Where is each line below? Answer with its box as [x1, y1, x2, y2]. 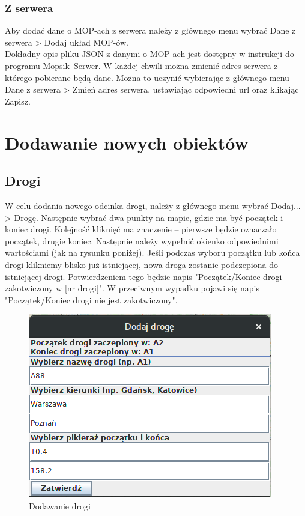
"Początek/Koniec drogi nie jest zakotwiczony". [5, 293, 178, 306]
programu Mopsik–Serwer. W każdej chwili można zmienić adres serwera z [5, 59, 278, 71]
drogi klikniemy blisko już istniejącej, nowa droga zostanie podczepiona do [5, 258, 278, 270]
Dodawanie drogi [29, 499, 91, 512]
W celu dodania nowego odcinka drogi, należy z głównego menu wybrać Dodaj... [5, 199, 301, 211]
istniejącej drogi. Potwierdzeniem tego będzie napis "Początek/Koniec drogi [5, 270, 282, 282]
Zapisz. [5, 94, 31, 107]
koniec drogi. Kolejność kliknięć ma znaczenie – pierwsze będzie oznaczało [5, 223, 277, 235]
